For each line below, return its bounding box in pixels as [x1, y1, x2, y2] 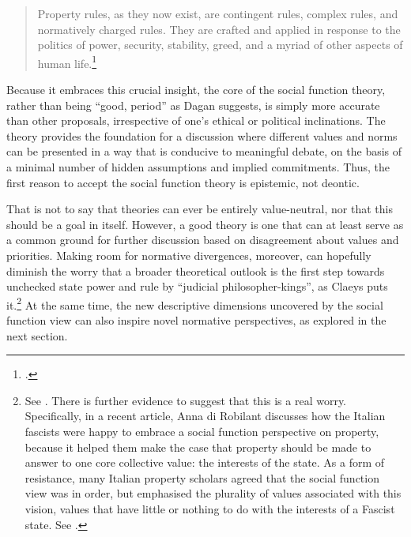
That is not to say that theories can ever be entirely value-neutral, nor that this [6, 201, 393, 217]
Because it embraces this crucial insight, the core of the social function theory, [6, 81, 386, 98]
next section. [6, 327, 68, 344]
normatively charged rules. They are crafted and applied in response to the [37, 21, 401, 37]
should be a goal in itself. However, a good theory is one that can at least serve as [6, 216, 404, 232]
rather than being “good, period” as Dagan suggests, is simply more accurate [6, 96, 380, 113]
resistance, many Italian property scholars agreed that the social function [25, 469, 379, 486]
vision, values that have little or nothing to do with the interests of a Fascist [25, 500, 395, 516]
